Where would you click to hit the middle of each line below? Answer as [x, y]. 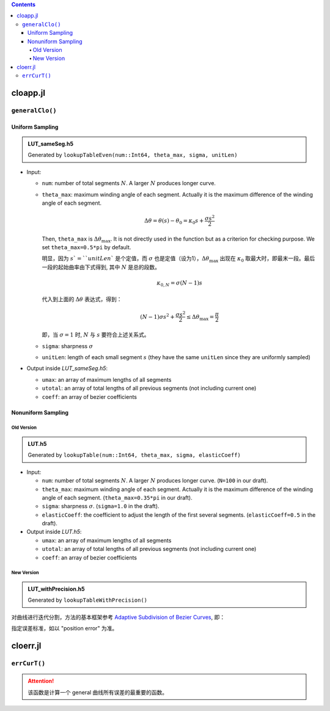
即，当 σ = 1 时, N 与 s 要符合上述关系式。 [96, 335]
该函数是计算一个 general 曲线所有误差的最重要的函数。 [98, 692]
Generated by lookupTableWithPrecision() [88, 600]
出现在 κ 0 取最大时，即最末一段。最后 [267, 259]
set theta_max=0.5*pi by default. [86, 247]
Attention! [41, 681]
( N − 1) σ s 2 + [157, 316]
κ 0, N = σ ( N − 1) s [180, 284]
